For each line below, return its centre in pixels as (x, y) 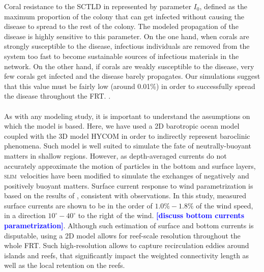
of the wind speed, (225, 205)
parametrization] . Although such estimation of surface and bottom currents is (129, 225)
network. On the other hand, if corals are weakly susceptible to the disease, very (129, 66)
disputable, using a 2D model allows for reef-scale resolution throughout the (122, 235)
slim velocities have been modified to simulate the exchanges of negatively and (127, 176)
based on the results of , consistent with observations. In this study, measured (125, 195)
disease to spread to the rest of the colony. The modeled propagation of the (121, 26)
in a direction (25, 215)
